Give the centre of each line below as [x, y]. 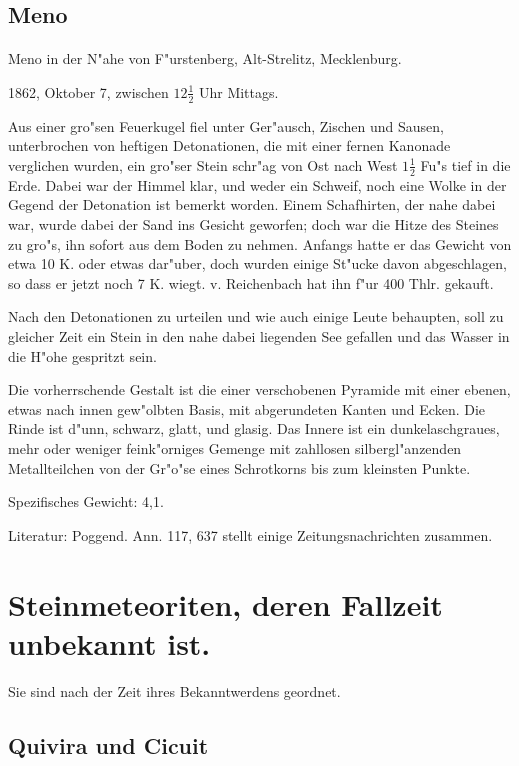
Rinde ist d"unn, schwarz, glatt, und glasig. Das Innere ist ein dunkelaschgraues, [254, 428]
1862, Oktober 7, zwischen [88, 91]
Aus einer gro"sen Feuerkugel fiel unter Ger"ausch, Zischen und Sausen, [226, 125]
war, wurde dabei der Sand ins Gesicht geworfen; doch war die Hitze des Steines [253, 224]
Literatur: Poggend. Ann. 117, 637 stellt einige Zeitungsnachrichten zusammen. [250, 534]
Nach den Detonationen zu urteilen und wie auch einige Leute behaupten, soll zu [256, 316]
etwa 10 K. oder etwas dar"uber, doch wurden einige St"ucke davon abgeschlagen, [257, 263]
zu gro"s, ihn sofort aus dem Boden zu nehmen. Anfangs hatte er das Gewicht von [260, 243]
